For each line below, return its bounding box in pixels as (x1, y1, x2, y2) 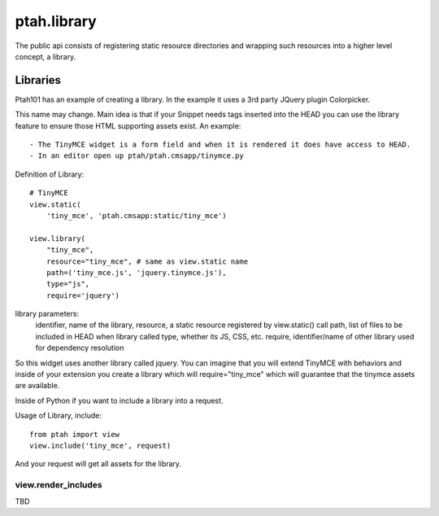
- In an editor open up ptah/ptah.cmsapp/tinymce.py (29, 151, 244, 160)
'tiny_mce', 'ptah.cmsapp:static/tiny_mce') (46, 211, 227, 220)
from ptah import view (29, 430, 120, 439)
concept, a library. (15, 51, 76, 61)
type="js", (46, 279, 90, 289)
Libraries (15, 73, 61, 87)
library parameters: (15, 309, 80, 319)
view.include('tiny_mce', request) (29, 441, 172, 450)
